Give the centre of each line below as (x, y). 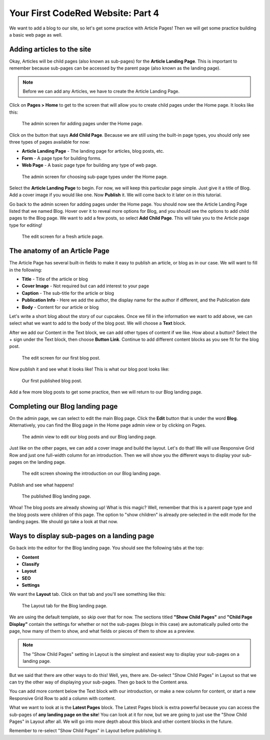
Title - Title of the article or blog (55, 279)
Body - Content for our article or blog (60, 307)
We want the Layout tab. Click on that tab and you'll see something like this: (87, 594)
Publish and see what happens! (41, 485)
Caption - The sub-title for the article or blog (68, 293)
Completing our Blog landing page (63, 406)
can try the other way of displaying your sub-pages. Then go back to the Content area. (99, 682)
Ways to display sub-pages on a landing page (82, 536)
